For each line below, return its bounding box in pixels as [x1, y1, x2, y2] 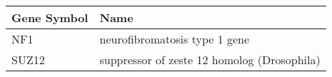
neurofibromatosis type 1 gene [99, 31, 250, 47]
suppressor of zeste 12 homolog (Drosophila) [99, 51, 321, 68]
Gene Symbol [11, 9, 89, 26]
